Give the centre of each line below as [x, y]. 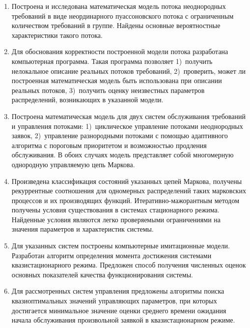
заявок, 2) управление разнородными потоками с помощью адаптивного [120, 135]
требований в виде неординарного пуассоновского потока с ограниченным [123, 15]
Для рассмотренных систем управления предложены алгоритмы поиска [118, 291]
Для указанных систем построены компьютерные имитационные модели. [121, 246]
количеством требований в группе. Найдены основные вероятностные [116, 25]
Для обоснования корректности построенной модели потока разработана [120, 51]
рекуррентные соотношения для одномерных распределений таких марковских [129, 191]
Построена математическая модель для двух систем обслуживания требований [128, 116]
